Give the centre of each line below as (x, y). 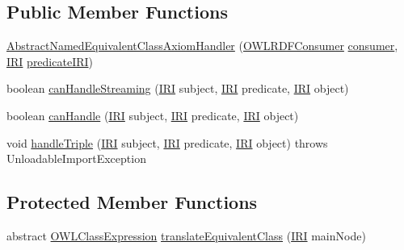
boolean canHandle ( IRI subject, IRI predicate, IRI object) (153, 115)
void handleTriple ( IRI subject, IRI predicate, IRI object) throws (167, 142)
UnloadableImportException (76, 158)
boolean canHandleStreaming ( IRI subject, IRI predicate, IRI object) (178, 88)
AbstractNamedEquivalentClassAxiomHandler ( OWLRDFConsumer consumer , (202, 46)
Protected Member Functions (132, 202)
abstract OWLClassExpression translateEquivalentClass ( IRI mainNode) (186, 235)
